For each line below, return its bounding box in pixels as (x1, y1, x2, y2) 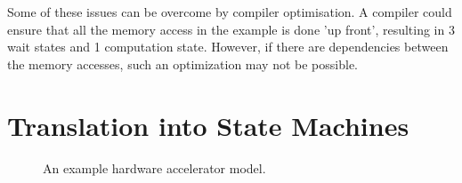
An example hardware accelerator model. (43, 158, 266, 177)
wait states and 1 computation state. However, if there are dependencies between (7, 37, 449, 56)
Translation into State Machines (7, 107, 409, 143)
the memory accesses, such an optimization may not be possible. (7, 54, 359, 73)
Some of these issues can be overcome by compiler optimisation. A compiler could (7, 3, 452, 20)
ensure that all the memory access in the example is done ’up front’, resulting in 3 (7, 20, 455, 38)
